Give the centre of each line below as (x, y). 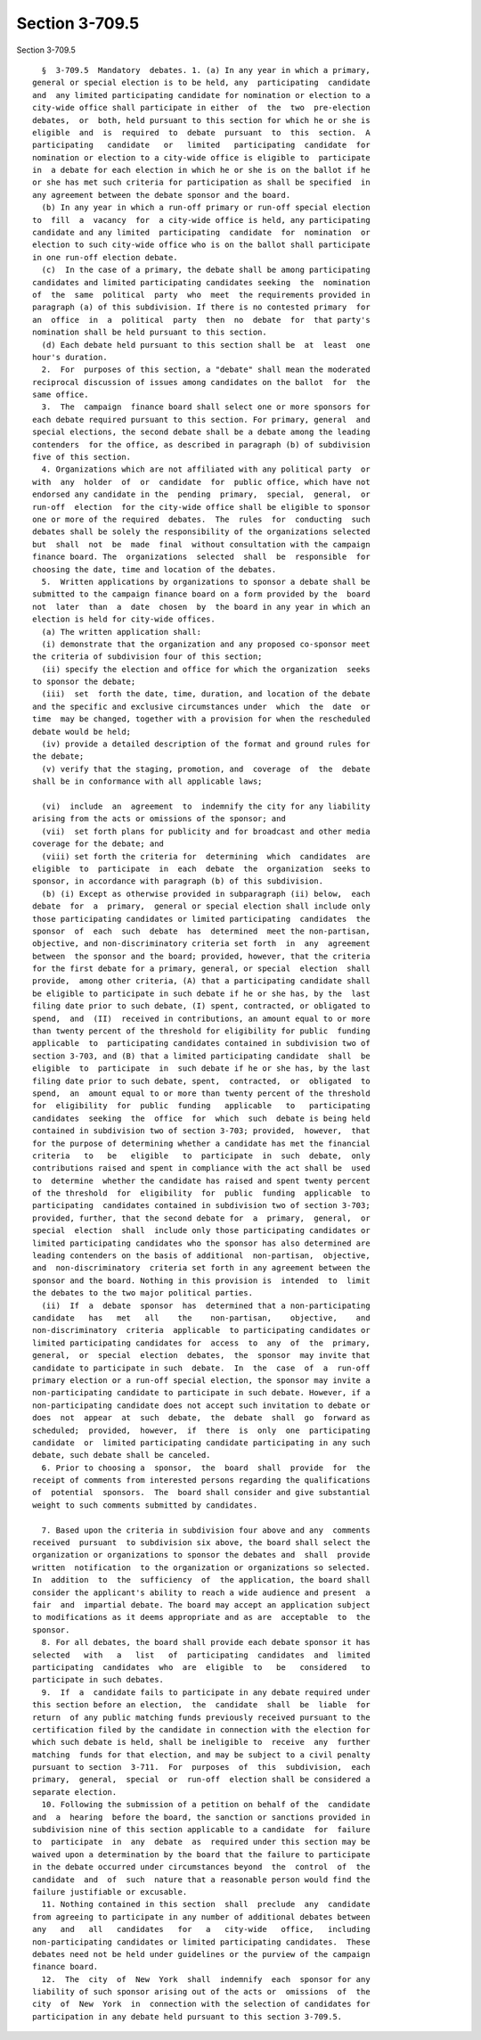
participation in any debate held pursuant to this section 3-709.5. (188, 2016)
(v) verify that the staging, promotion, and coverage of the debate (206, 769)
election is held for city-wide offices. (124, 619)
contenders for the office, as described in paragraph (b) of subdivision (201, 444)
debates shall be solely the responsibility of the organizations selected (201, 532)
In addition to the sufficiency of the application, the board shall (201, 1580)
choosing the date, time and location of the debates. (155, 569)
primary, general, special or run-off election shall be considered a (201, 1780)
